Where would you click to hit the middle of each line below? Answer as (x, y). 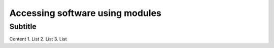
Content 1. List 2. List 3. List (38, 39)
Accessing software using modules (85, 13)
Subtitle (23, 26)
